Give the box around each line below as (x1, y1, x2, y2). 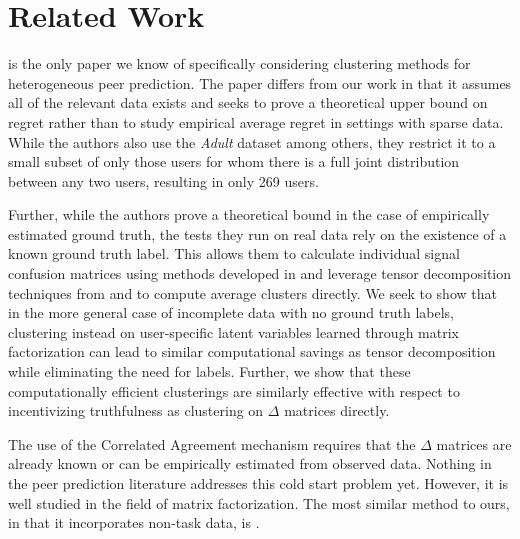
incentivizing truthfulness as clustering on (8, 400, 264, 421)
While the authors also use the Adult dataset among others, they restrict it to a (8, 131, 496, 152)
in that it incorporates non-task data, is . (8, 512, 260, 533)
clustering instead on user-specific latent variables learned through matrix (8, 321, 459, 342)
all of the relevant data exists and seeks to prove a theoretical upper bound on (8, 92, 488, 113)
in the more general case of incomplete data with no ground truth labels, (8, 302, 454, 323)
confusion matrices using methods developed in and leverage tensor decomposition (8, 263, 512, 284)
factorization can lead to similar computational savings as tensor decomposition (8, 341, 496, 362)
